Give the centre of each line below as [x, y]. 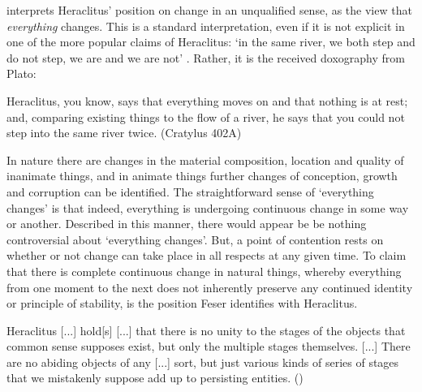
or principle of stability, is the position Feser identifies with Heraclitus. [182, 303]
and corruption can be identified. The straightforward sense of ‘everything [190, 191]
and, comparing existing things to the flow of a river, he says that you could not [206, 116]
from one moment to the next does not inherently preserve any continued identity [210, 287]
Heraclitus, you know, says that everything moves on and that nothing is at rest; [207, 100]
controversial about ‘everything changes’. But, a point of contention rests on [195, 239]
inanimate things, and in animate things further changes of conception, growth [202, 176]
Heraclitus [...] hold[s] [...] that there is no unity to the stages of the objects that [206, 330]
